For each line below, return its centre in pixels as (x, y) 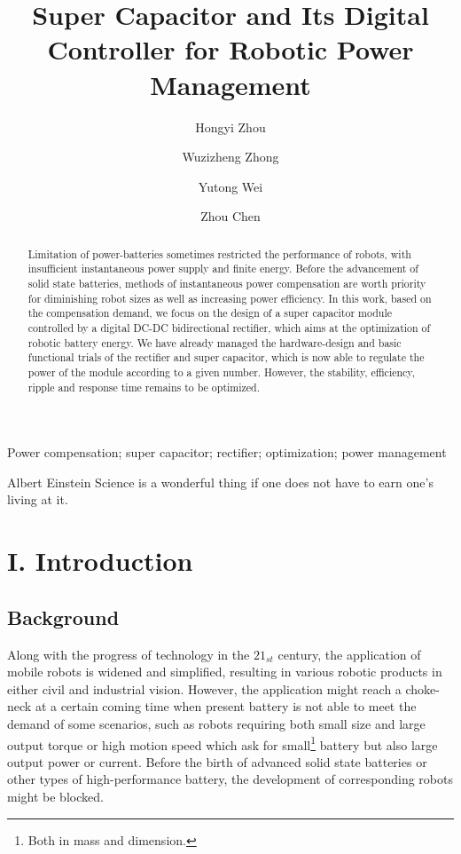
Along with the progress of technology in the (129, 654)
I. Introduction (100, 561)
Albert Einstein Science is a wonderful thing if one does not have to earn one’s (220, 482)
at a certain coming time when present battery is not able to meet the (226, 706)
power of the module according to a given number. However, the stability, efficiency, (221, 372)
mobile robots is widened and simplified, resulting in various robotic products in (225, 672)
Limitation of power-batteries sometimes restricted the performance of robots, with (219, 253)
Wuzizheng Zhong (230, 157)
